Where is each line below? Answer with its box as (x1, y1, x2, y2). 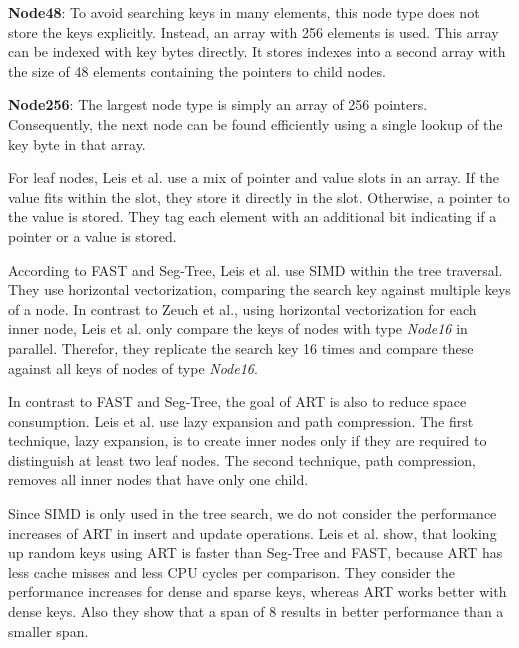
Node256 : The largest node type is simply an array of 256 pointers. (8, 94, 428, 115)
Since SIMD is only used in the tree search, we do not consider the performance (8, 503, 497, 524)
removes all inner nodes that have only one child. (8, 469, 309, 490)
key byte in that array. (8, 133, 146, 154)
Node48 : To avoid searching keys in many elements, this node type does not (8, 2, 480, 22)
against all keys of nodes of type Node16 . (8, 357, 258, 378)
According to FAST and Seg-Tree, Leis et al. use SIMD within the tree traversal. (8, 259, 503, 280)
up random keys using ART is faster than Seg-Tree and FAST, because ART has (8, 542, 503, 563)
